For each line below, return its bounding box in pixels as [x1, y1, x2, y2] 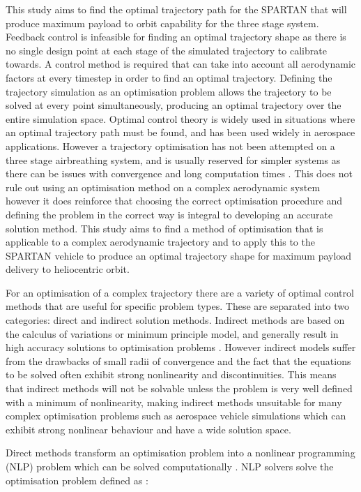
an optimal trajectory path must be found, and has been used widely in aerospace [6, 125, 355, 140]
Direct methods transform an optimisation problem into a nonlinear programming [6, 445, 355, 460]
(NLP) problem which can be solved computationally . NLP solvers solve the [6, 459, 334, 473]
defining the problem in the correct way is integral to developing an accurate [6, 207, 333, 221]
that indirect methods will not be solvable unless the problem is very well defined [6, 381, 353, 396]
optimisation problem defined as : [6, 472, 148, 487]
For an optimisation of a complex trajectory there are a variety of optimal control [6, 285, 354, 299]
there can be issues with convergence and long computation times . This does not [6, 166, 353, 181]
